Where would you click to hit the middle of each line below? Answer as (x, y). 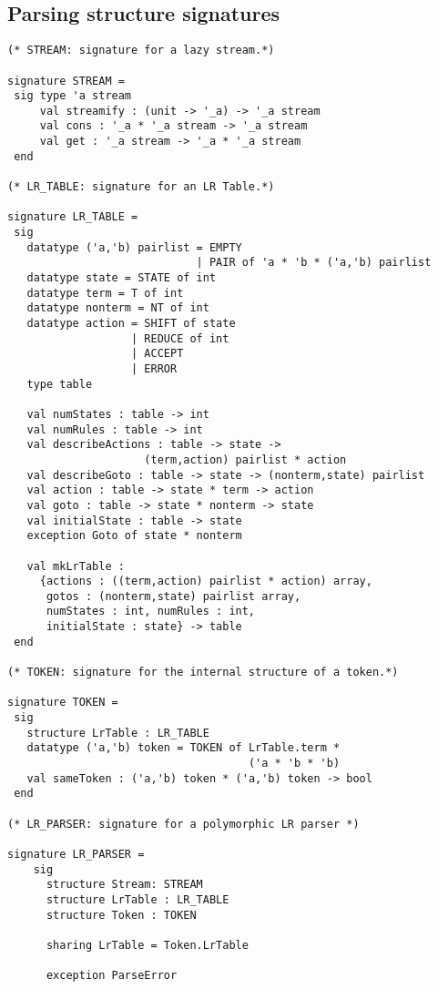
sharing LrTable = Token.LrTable (147, 945)
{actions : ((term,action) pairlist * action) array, (206, 581)
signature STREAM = (66, 81)
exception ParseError (112, 976)
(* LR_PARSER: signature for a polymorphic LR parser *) (183, 824)
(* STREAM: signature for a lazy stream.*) (141, 51)
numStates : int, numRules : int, (151, 612)
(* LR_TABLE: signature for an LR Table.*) (141, 187)
